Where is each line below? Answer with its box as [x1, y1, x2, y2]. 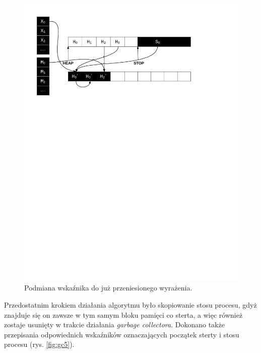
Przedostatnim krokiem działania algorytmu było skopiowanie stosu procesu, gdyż [4, 300, 257, 310]
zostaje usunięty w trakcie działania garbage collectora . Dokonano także [4, 319, 225, 330]
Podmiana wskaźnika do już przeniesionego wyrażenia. [24, 282, 192, 293]
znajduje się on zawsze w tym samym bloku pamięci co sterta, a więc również [4, 309, 243, 320]
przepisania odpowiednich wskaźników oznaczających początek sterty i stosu [4, 329, 239, 339]
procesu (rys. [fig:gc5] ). [4, 339, 75, 349]
